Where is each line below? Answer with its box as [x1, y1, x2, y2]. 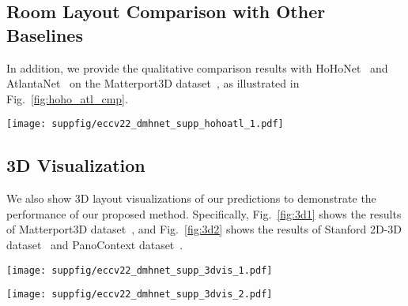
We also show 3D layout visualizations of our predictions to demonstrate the [6, 190, 376, 207]
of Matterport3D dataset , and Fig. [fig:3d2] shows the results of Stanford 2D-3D [6, 221, 402, 237]
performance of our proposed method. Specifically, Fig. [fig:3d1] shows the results [6, 205, 402, 222]
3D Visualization [6, 153, 145, 177]
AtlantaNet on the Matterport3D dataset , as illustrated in [6, 75, 300, 91]
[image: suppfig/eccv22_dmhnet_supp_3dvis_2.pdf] [6, 289, 273, 300]
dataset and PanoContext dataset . [6, 237, 183, 253]
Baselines [6, 22, 83, 47]
